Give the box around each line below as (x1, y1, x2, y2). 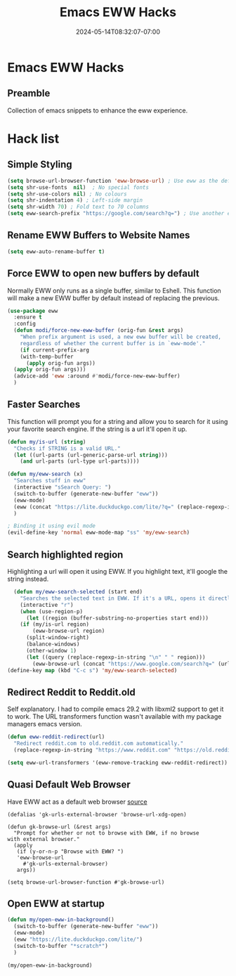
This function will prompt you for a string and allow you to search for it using (7, 417, 228, 425)
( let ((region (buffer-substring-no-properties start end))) (25, 615, 209, 622)
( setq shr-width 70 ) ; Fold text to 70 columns (7, 203, 150, 211)
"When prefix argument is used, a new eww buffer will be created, (20, 333, 221, 340)
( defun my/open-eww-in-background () (7, 916, 114, 923)
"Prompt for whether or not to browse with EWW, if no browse (13, 829, 199, 837)
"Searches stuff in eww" (13, 477, 86, 484)
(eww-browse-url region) (32, 627, 105, 635)
